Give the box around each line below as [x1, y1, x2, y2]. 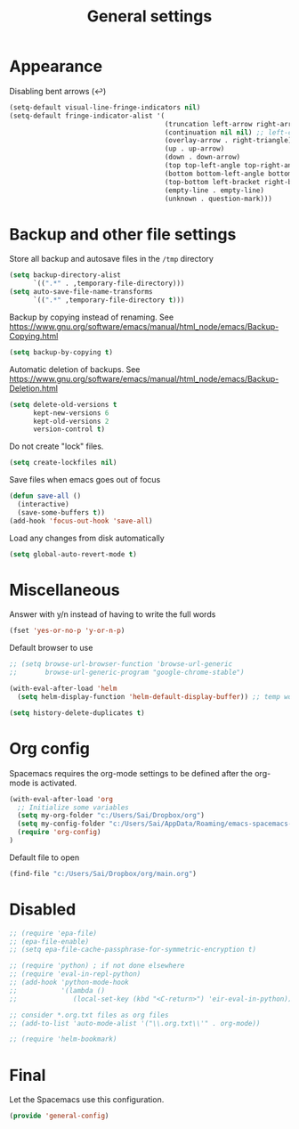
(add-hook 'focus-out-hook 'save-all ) [9, 516, 153, 525]
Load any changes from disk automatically [9, 532, 165, 543]
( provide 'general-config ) [9, 1111, 109, 1121]
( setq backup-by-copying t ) [9, 347, 114, 357]
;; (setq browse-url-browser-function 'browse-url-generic [9, 660, 233, 669]
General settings [86, 6, 213, 27]
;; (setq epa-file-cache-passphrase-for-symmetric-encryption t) [9, 946, 256, 954]
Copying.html [9, 330, 59, 341]
